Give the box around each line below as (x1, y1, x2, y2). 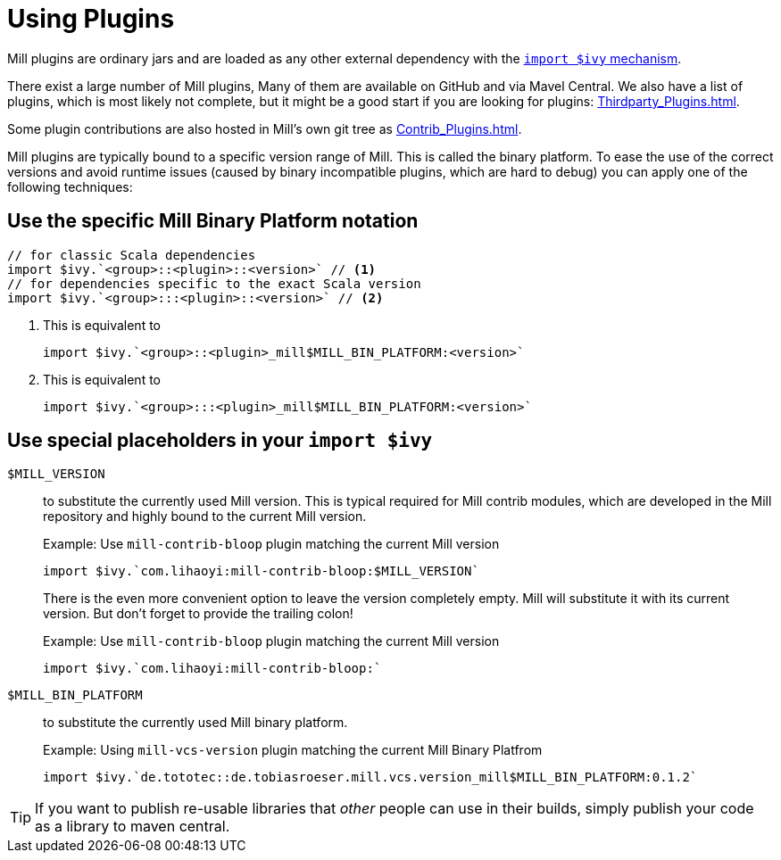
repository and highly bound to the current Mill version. (43, 509, 367, 525)
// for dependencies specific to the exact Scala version (7, 276, 421, 291)
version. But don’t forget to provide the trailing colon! (43, 606, 353, 622)
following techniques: (7, 178, 133, 194)
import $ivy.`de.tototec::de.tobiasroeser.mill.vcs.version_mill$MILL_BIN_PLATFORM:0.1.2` (43, 770, 698, 785)
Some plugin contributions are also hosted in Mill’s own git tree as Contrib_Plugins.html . (7, 120, 522, 136)
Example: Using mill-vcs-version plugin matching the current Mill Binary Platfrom (43, 742, 543, 758)
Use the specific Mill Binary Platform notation (7, 210, 419, 233)
